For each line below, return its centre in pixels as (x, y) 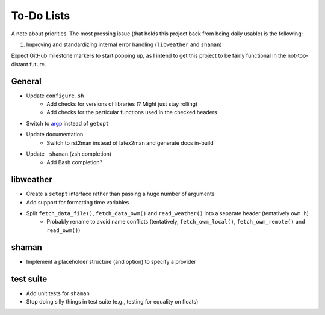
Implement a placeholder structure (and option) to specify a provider (111, 261)
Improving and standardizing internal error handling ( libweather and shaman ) (124, 44)
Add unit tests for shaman (58, 293)
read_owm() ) (63, 230)
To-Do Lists (41, 16)
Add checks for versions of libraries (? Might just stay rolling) (122, 104)
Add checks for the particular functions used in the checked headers (132, 112)
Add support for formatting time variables (78, 202)
